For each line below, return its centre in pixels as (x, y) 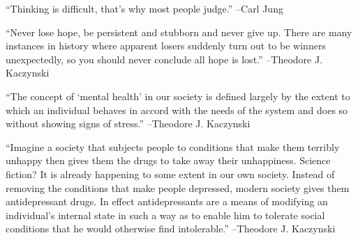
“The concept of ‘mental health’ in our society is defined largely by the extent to (178, 96)
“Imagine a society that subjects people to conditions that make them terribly (173, 146)
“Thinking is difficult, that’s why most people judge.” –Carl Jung (144, 8)
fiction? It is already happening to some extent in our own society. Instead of (170, 174)
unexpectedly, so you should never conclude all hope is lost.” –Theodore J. (164, 59)
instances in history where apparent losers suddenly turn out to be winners (166, 46)
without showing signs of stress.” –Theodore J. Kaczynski (128, 123)
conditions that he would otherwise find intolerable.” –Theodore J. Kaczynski (171, 229)
